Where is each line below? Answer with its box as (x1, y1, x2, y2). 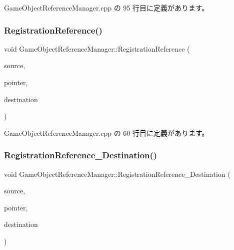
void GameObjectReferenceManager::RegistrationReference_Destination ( (4, 168, 230, 179)
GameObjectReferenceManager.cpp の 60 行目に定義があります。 (4, 127, 209, 138)
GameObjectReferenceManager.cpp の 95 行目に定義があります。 (4, 3, 209, 13)
